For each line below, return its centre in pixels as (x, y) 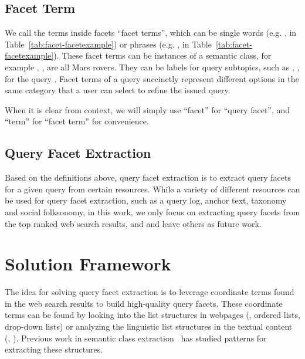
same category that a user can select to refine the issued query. (118, 90)
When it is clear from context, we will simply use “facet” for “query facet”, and (148, 109)
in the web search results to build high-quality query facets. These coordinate (144, 303)
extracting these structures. (54, 349)
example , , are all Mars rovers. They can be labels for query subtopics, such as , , (152, 67)
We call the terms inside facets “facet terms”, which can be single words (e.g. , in (151, 33)
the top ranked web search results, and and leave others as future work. (133, 223)
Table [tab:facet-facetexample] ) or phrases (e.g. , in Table (108, 44)
